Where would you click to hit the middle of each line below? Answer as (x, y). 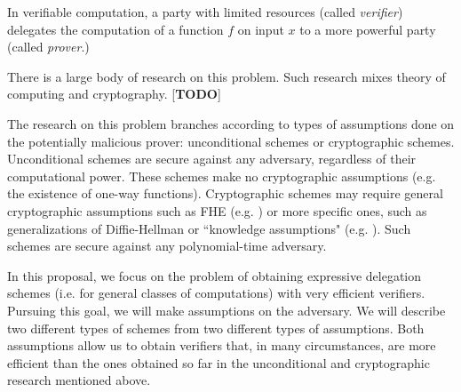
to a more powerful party (368, 29)
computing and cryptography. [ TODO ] (114, 94)
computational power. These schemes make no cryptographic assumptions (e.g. (222, 176)
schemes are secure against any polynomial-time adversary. (167, 246)
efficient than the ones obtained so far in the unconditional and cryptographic (219, 362)
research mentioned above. (79, 380)
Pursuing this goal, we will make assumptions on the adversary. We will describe (227, 310)
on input (261, 29)
